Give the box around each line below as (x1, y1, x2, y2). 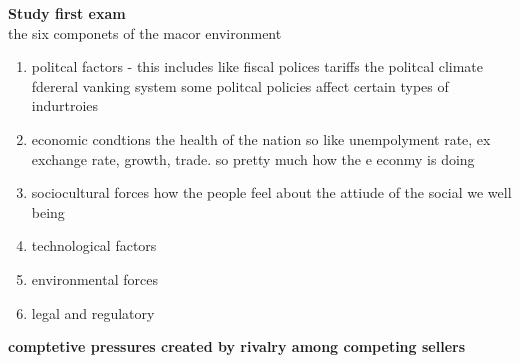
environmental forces (31, 268, 158, 289)
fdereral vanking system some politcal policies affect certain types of (31, 75, 449, 96)
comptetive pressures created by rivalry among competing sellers (8, 336, 466, 357)
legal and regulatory (31, 302, 155, 323)
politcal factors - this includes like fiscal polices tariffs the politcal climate (31, 56, 484, 77)
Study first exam (8, 3, 126, 23)
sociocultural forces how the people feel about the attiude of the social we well (31, 182, 512, 203)
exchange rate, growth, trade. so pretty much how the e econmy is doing (31, 148, 475, 169)
